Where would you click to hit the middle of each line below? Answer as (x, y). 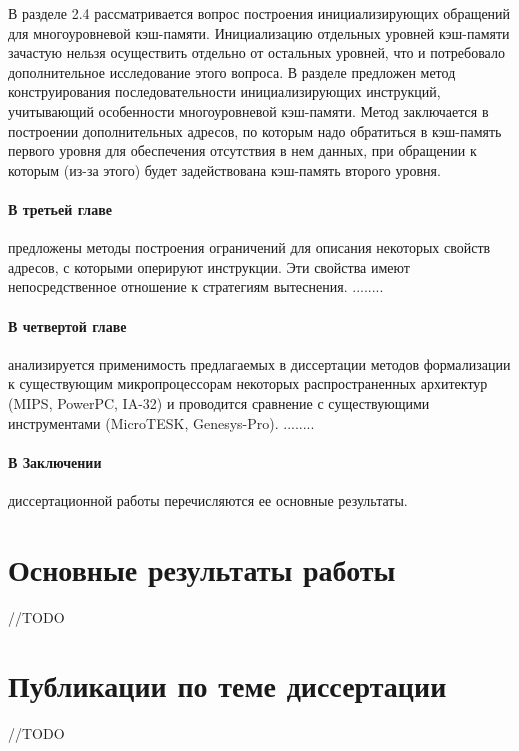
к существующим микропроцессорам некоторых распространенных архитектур (248, 383)
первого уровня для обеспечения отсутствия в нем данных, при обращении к (242, 150)
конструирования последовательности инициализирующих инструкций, (224, 91)
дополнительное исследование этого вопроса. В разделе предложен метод (232, 71)
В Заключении (55, 461)
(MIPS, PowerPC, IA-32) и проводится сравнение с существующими (219, 402)
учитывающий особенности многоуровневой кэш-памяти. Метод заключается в (248, 110)
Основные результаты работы (202, 568)
